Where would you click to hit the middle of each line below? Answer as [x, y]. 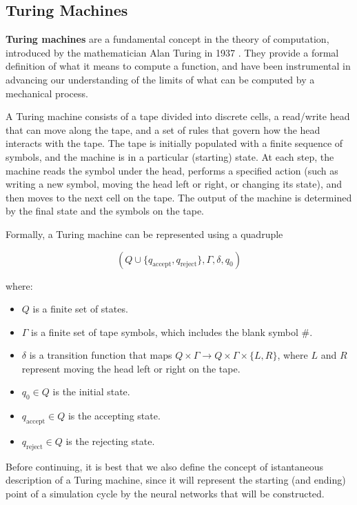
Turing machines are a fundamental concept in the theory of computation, [167, 39]
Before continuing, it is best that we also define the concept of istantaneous [165, 466]
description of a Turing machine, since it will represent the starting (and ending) [176, 480]
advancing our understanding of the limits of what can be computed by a [160, 79]
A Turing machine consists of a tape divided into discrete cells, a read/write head [178, 116]
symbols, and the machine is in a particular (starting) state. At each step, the [170, 156]
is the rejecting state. [110, 441]
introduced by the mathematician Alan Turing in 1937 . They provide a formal [172, 52]
